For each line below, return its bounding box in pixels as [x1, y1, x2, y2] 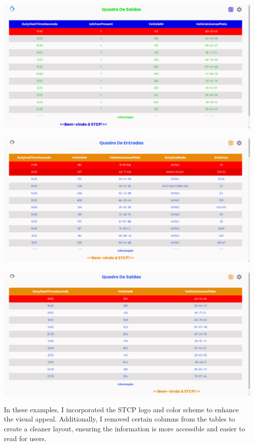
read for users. [4, 433, 46, 443]
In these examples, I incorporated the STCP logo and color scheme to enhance [4, 404, 239, 414]
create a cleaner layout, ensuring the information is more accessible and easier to [4, 423, 245, 434]
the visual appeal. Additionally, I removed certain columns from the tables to [4, 414, 235, 424]
